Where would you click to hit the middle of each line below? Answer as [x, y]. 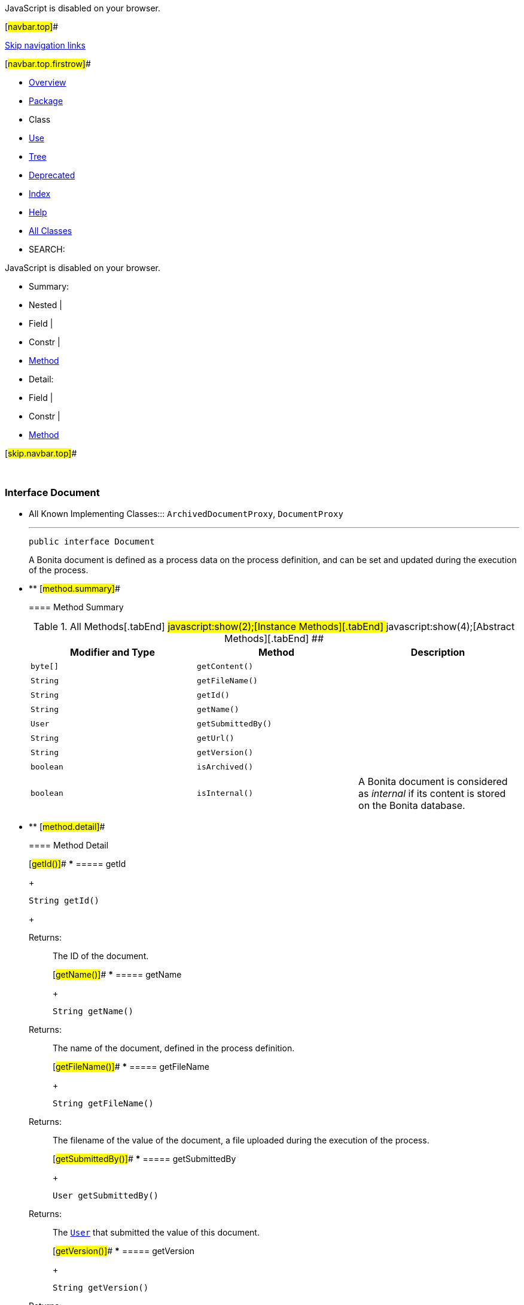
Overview [48, 82]
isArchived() [225, 767]
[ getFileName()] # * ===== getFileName [131, 1066]
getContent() [225, 667]
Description [438, 652]
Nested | [45, 305]
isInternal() [225, 793]
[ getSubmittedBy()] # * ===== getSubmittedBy [144, 1158]
